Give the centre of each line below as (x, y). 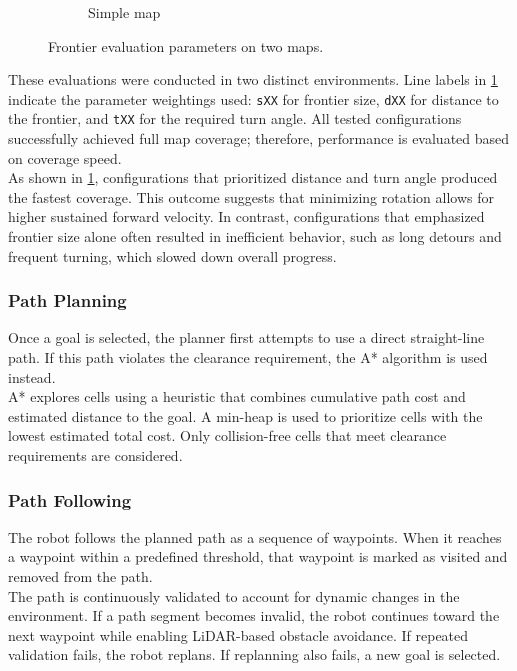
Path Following (70, 499)
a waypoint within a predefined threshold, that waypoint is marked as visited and (258, 556)
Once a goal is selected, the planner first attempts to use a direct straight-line (246, 337)
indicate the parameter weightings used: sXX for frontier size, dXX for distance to (253, 98)
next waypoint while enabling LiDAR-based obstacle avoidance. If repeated (238, 634)
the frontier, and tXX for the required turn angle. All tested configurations (235, 118)
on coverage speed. (65, 157)
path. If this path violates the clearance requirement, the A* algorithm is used (248, 357)
